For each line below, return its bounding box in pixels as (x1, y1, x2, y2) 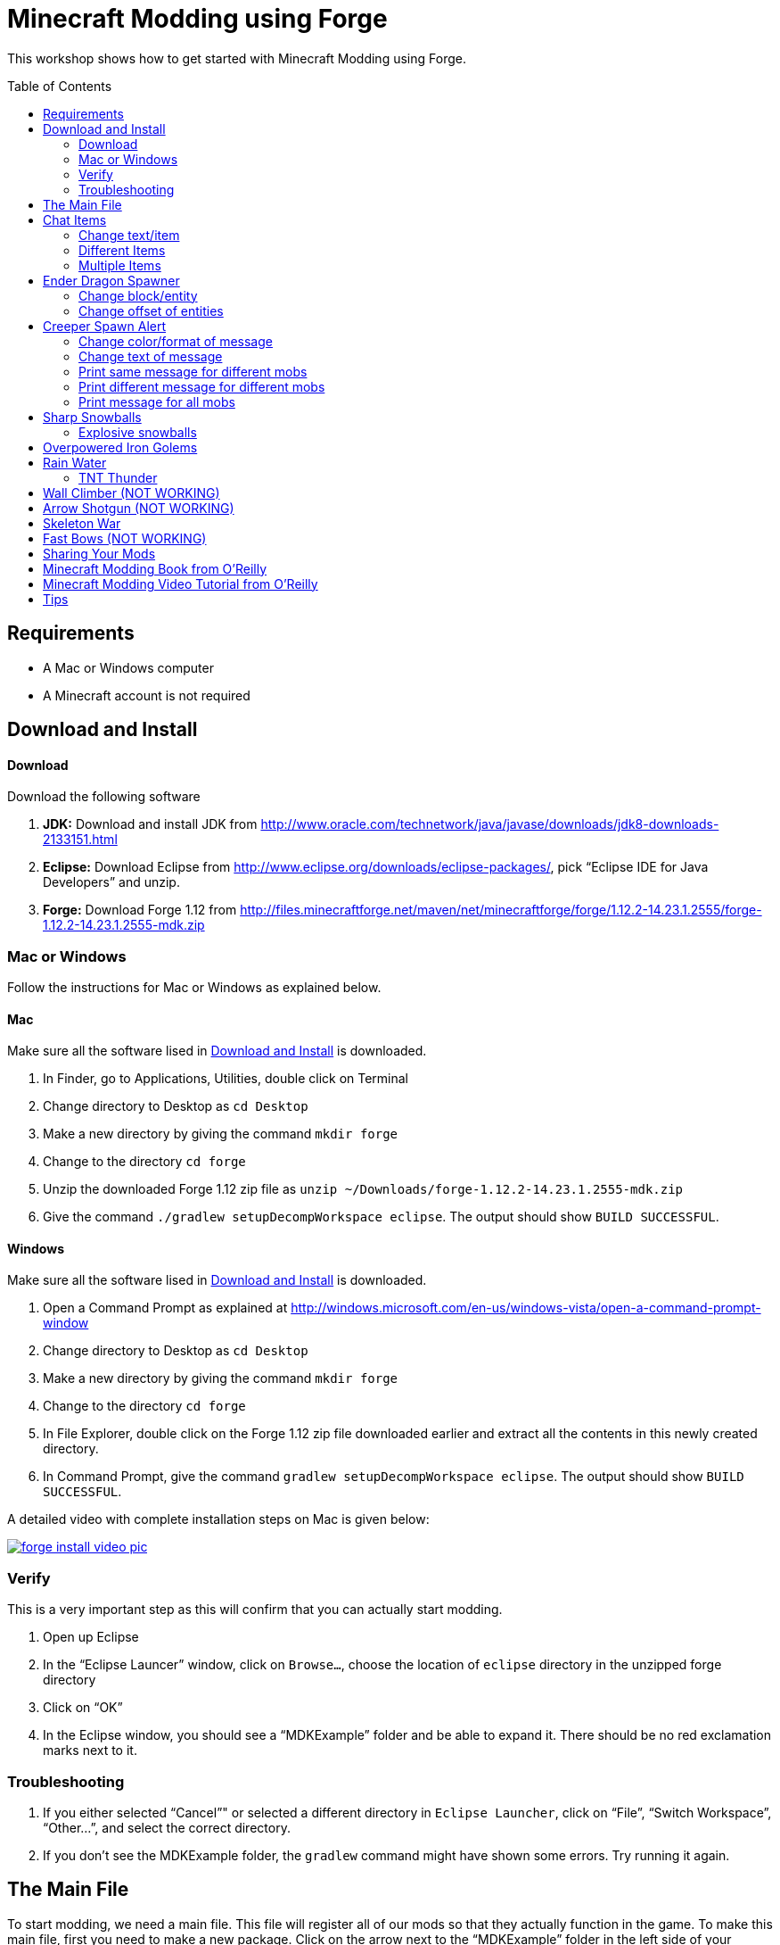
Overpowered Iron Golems (43, 439, 198, 455)
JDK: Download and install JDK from (43, 816, 258, 832)
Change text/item (78, 227, 180, 243)
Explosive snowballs (78, 424, 197, 440)
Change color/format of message (78, 333, 273, 349)
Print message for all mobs (78, 393, 235, 410)
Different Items (78, 242, 166, 258)
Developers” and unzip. (43, 874, 180, 890)
